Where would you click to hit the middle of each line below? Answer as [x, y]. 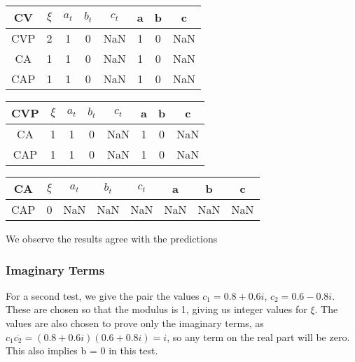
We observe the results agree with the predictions [112, 238]
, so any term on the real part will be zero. [258, 336]
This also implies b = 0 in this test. [82, 350]
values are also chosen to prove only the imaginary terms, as [135, 323]
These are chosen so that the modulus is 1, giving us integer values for [156, 309]
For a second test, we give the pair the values [103, 295]
